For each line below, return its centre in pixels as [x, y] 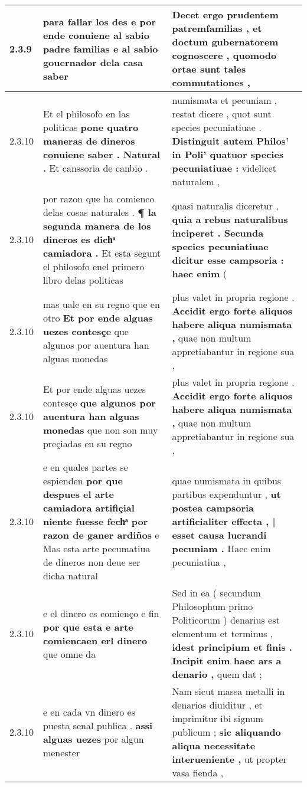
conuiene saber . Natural [102, 154]
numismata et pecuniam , [225, 100]
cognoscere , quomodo [224, 55]
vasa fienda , [198, 773]
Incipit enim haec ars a [227, 660]
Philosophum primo [213, 606]
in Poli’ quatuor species [228, 154]
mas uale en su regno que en [101, 304]
